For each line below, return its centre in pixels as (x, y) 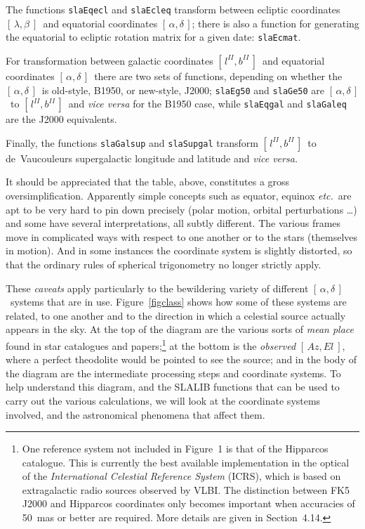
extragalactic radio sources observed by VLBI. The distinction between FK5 (186, 489)
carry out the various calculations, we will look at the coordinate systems (163, 400)
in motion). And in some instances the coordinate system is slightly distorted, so (179, 250)
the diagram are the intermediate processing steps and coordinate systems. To (173, 373)
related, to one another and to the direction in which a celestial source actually (176, 315)
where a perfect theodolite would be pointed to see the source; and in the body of (181, 359)
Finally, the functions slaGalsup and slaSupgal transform (132, 142)
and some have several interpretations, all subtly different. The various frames (173, 223)
